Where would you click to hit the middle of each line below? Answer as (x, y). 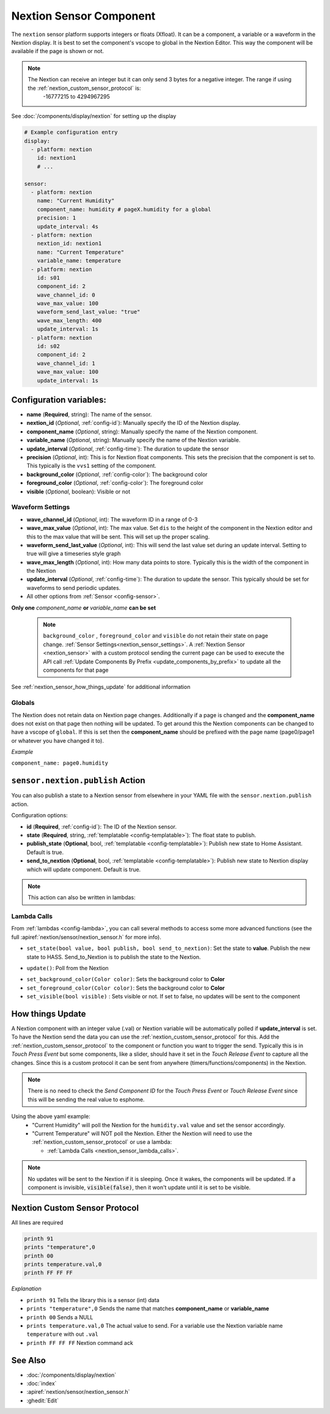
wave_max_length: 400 (69, 320)
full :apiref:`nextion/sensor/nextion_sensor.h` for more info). (86, 937)
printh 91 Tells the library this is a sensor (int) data (93, 1300)
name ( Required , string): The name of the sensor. (89, 414)
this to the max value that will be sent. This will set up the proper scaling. (118, 536)
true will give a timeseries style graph (74, 554)
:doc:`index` (42, 1383)
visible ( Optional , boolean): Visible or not (79, 492)
